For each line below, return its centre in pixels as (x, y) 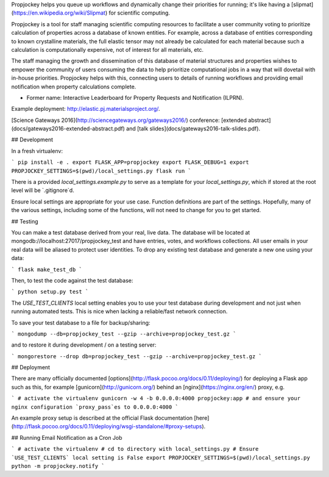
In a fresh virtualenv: (37, 151)
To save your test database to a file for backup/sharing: (81, 322)
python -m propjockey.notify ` (58, 466)
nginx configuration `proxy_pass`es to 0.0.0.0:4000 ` (95, 407)
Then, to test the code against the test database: (72, 280)
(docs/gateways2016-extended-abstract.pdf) (68, 129)
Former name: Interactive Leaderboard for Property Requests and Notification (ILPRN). (135, 97)
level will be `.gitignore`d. (43, 190)
